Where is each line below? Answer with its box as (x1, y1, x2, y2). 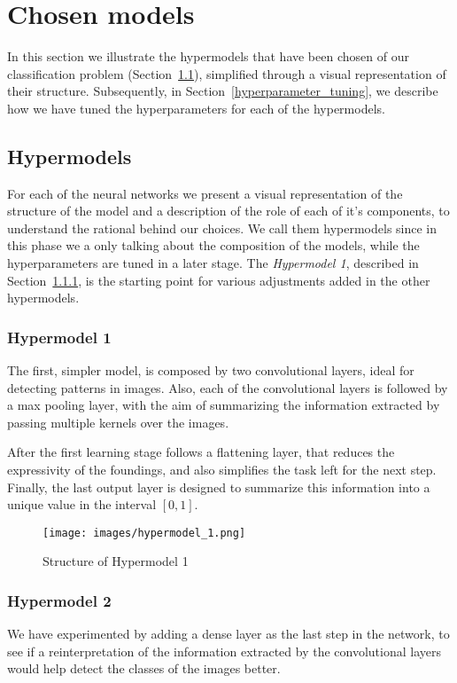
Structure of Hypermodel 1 (43, 552, 189, 570)
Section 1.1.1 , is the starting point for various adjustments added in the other (7, 271, 430, 289)
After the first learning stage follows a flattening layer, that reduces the (7, 443, 395, 461)
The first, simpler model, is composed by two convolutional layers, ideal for (7, 361, 414, 380)
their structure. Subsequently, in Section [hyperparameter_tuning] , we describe (7, 82, 438, 100)
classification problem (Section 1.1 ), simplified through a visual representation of (7, 64, 446, 82)
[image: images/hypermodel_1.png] (43, 526, 246, 539)
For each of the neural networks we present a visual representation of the (7, 184, 403, 202)
